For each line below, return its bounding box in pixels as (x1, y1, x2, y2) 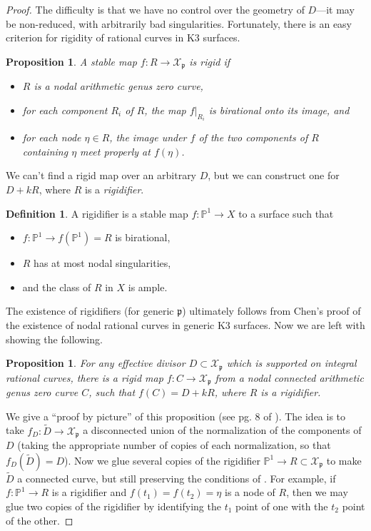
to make (326, 452, 362, 467)
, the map (144, 102, 186, 117)
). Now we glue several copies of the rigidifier (64, 452, 260, 467)
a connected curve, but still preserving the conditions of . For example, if (17, 470, 336, 485)
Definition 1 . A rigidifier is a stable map (6, 206, 188, 221)
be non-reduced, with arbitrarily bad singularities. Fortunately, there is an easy (6, 16, 352, 31)
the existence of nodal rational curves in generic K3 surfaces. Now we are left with (6, 318, 365, 333)
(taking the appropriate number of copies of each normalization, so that (17, 437, 331, 452)
